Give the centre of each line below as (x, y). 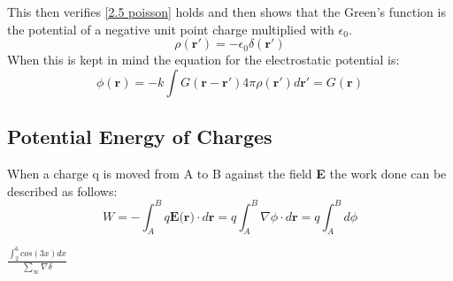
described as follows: (62, 190)
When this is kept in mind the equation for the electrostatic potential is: (203, 60)
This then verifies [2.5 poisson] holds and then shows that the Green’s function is (226, 11)
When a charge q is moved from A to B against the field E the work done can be (227, 173)
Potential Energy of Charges (140, 137)
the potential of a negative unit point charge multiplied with (171, 29)
